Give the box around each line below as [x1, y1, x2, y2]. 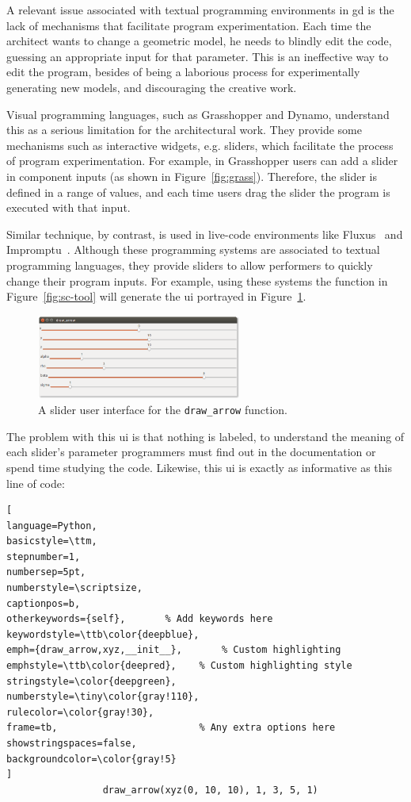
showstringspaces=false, [6, 738, 137, 750]
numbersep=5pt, [6, 566, 86, 578]
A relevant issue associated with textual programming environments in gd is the [6, 2, 394, 17]
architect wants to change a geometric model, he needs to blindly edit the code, [6, 33, 392, 49]
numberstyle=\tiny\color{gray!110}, [6, 691, 200, 703]
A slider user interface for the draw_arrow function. [38, 401, 287, 418]
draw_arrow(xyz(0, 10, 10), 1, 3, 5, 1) [102, 784, 318, 796]
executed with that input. [6, 199, 131, 216]
